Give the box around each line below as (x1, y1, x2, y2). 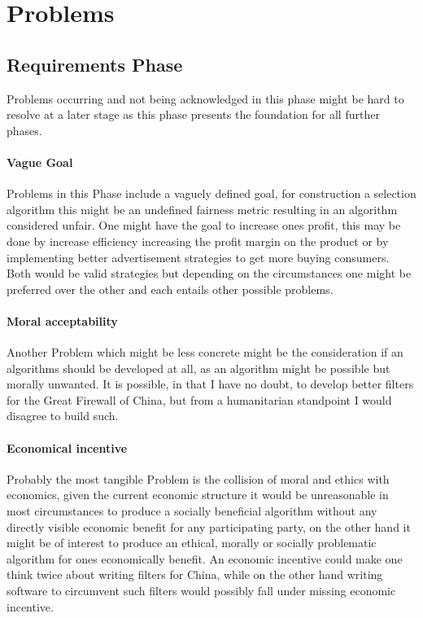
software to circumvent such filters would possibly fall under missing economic (7, 582, 396, 599)
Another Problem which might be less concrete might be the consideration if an (7, 344, 403, 361)
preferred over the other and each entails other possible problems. (7, 280, 334, 297)
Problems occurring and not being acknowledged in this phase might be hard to (7, 90, 404, 107)
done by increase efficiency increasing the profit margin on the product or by (7, 232, 389, 249)
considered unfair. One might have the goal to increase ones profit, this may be (7, 217, 401, 234)
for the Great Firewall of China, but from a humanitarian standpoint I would (7, 391, 392, 408)
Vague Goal (7, 153, 73, 170)
